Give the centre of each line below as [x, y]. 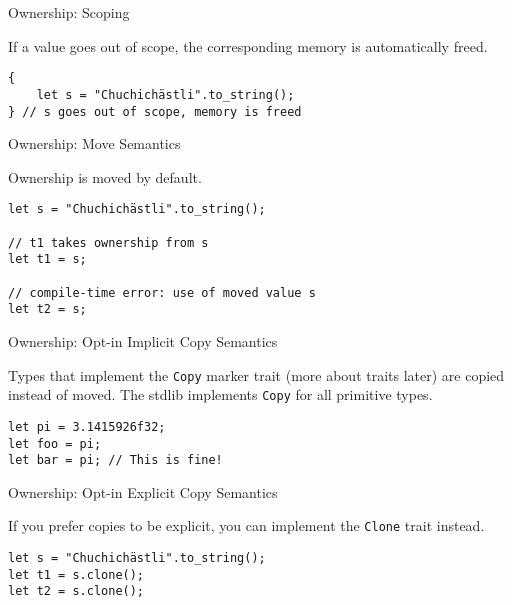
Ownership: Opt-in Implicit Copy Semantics [143, 340]
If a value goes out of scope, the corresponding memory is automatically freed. [248, 45]
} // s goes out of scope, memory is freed [155, 111]
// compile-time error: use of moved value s [162, 292]
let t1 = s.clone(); [76, 574]
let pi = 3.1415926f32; [87, 426]
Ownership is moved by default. [105, 176]
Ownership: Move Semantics [94, 143]
